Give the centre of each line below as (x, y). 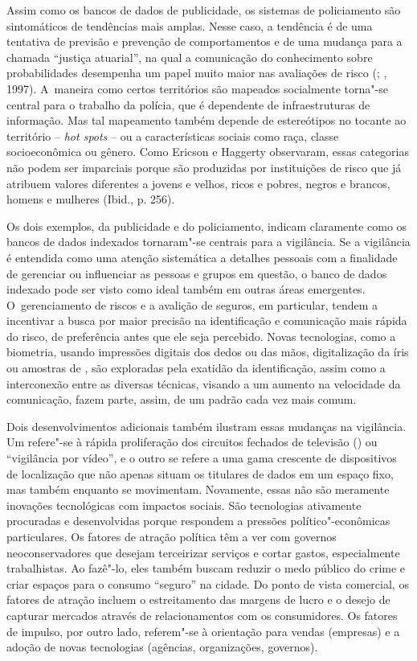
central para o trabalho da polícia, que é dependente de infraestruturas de (188, 104)
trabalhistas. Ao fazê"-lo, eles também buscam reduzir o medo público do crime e (206, 568)
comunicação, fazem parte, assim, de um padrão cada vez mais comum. (182, 399)
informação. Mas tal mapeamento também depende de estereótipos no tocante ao (206, 120)
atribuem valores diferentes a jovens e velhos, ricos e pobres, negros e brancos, (198, 183)
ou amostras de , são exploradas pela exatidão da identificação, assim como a (196, 368)
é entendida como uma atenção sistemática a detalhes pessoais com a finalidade (202, 257)
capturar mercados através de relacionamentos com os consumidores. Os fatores (202, 615)
